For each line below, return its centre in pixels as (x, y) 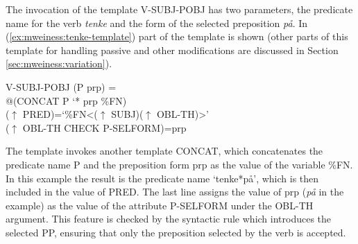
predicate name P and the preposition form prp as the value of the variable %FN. (179, 164)
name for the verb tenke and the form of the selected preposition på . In (157, 23)
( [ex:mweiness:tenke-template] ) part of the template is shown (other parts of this (177, 36)
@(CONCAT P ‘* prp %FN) (66, 100)
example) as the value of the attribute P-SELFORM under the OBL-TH (160, 205)
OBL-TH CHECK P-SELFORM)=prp (104, 127)
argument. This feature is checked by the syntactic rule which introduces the (169, 219)
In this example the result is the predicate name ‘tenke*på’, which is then (162, 178)
